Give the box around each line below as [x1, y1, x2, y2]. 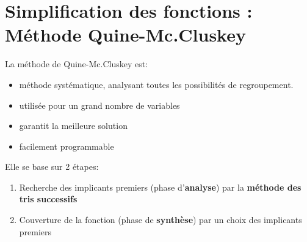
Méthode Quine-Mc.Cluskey [5, 22, 246, 47]
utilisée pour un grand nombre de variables [19, 98, 180, 111]
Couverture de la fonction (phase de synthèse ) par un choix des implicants [19, 213, 302, 226]
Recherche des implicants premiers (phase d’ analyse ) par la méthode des [19, 180, 302, 193]
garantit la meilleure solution [19, 119, 128, 132]
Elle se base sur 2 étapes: [5, 160, 99, 173]
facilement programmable [19, 139, 114, 152]
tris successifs [19, 193, 78, 205]
